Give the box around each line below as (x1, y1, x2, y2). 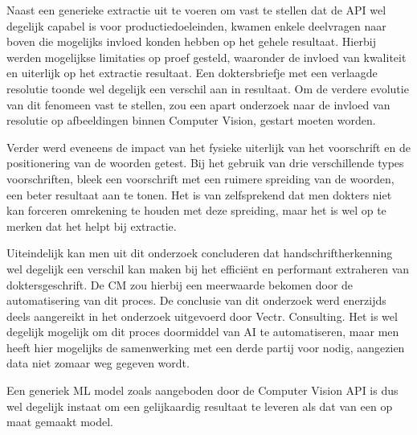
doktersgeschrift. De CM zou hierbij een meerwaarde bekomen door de (6, 276, 354, 293)
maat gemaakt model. (6, 413, 113, 430)
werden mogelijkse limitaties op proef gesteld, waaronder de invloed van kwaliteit (6, 48, 407, 65)
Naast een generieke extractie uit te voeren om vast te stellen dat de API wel (6, 2, 386, 18)
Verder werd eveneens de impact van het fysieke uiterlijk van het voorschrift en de (6, 138, 411, 155)
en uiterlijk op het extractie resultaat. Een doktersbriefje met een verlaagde (6, 64, 378, 81)
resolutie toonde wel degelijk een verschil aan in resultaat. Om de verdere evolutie (6, 80, 409, 96)
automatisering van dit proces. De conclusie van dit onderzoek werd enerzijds (6, 292, 386, 309)
